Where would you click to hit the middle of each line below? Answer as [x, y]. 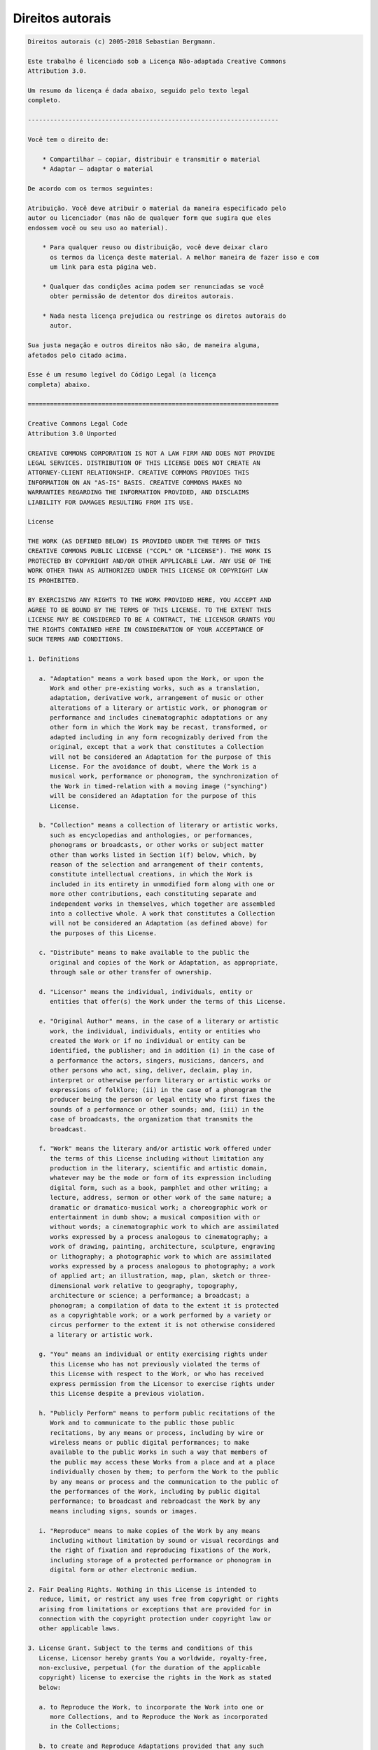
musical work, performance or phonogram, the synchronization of [164, 776]
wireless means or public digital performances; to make [150, 1442]
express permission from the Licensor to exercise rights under [163, 1384]
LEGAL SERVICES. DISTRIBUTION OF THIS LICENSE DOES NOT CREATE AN [144, 463]
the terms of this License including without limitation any [157, 1158]
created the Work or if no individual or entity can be [148, 1041]
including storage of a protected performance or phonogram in [161, 1560]
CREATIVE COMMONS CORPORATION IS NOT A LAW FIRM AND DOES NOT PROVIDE [152, 453]
